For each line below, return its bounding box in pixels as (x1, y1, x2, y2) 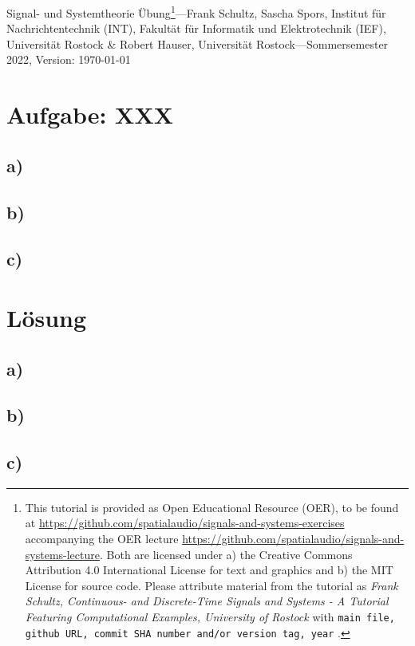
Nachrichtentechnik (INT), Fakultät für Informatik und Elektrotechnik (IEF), (6, 20, 386, 37)
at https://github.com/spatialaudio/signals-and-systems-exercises (25, 514, 345, 531)
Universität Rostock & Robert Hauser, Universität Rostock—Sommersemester (6, 35, 389, 52)
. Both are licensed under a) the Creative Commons (99, 546, 353, 562)
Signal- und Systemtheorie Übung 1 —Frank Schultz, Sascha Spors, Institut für (6, 2, 386, 21)
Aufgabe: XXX (6, 98, 174, 131)
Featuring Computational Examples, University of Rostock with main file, (25, 609, 395, 625)
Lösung (6, 301, 87, 333)
